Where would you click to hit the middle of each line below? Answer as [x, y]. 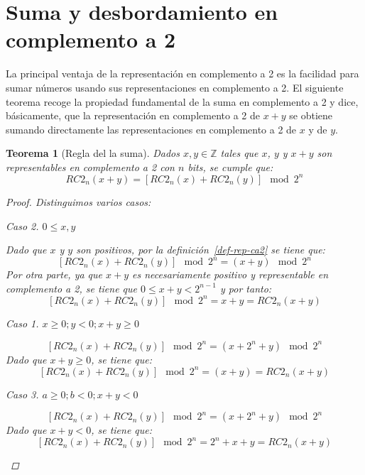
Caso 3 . [22, 394]
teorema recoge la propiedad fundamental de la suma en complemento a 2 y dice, [182, 101]
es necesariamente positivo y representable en [230, 274]
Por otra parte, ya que [54, 274]
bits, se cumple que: [230, 166]
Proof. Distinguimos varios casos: [78, 201]
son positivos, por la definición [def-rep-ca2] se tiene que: [201, 250]
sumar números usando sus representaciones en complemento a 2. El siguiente [175, 87]
